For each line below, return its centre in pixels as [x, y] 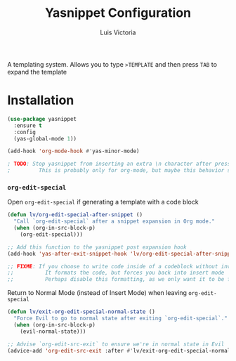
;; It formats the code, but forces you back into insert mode [116, 273]
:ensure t [28, 125]
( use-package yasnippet [42, 119]
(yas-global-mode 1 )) [45, 138]
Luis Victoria [118, 32]
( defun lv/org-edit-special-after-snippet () [75, 215]
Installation [41, 100]
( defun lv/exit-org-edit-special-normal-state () [81, 312]
